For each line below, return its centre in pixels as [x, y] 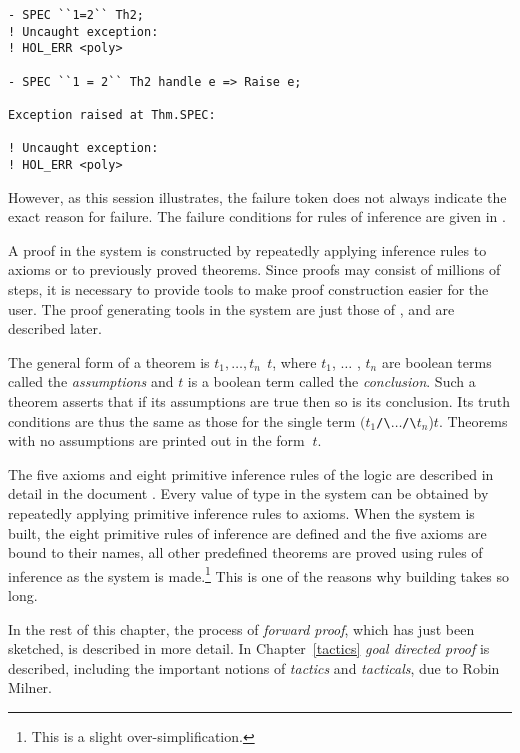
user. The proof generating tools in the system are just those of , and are [231, 308]
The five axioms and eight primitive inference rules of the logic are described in [251, 473]
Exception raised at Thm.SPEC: [112, 114]
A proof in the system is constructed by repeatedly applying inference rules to [247, 249]
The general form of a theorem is [109, 361]
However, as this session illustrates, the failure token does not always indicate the [257, 196]
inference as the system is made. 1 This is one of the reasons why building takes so [258, 574]
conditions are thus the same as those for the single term [182, 420]
